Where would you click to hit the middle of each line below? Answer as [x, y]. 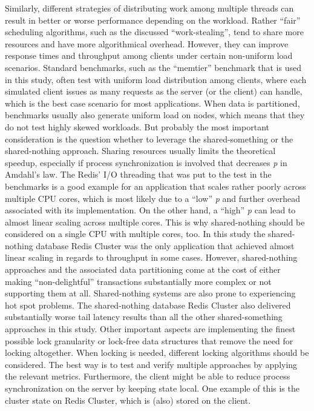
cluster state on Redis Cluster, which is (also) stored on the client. [128, 400]
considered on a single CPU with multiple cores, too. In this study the [135, 234]
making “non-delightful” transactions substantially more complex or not [138, 281]
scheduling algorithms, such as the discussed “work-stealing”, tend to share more [154, 32]
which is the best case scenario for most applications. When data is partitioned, [152, 103]
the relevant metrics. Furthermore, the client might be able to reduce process [148, 376]
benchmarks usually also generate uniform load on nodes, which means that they [155, 115]
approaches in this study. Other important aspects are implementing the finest [150, 329]
